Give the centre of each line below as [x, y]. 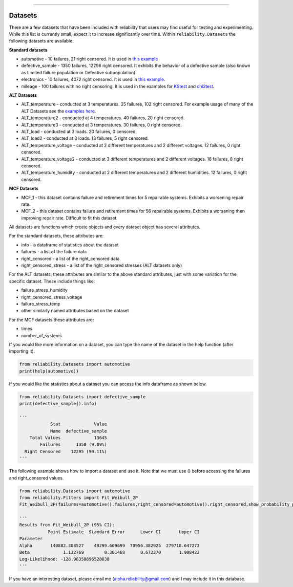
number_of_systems [42, 335]
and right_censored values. [36, 478]
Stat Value [79, 424]
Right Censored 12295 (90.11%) [66, 451]
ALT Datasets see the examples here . [59, 111]
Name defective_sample [79, 431]
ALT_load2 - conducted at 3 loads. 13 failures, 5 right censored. [85, 138]
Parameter [31, 539]
